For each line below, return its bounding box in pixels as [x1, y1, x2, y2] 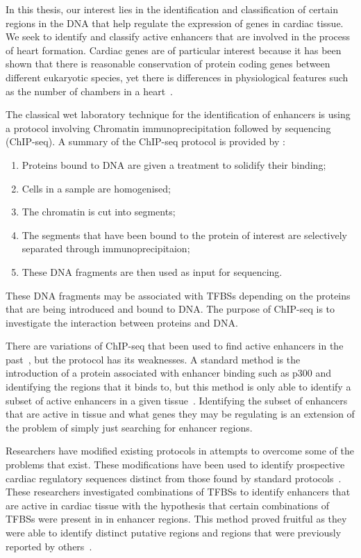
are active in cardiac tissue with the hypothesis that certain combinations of [6, 498, 329, 512]
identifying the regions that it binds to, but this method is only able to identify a [6, 379, 351, 394]
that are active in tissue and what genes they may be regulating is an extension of [6, 407, 355, 421]
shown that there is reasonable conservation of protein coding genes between [6, 56, 330, 71]
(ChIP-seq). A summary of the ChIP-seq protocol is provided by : [6, 134, 285, 149]
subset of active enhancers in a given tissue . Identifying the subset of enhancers [6, 393, 348, 407]
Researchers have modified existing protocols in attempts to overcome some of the [6, 443, 355, 458]
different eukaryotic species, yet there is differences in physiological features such [6, 69, 349, 84]
